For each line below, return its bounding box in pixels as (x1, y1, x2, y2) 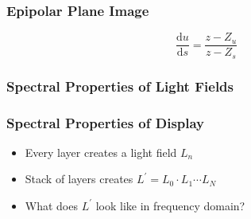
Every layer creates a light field (25, 143, 177, 160)
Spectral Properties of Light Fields (6, 76, 234, 96)
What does (25, 197, 78, 213)
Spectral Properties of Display (6, 112, 205, 132)
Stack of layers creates (25, 170, 133, 187)
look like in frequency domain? (95, 197, 245, 213)
